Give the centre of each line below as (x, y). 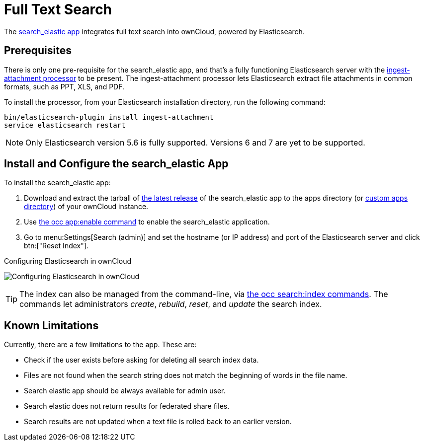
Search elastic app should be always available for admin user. (125, 391)
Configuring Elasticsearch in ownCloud (68, 261)
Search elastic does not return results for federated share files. (127, 406)
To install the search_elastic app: (57, 183)
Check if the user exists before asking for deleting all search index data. (141, 360)
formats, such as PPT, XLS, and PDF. (64, 86)
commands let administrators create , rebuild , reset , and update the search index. (171, 304)
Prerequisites (38, 51)
